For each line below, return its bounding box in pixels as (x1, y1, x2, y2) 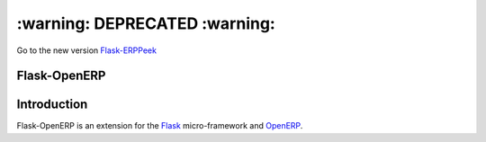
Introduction (16, 97, 88, 112)
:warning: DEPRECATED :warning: (16, 13, 276, 33)
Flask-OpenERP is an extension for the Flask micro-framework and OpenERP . (16, 120, 303, 131)
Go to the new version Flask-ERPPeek (16, 45, 157, 56)
